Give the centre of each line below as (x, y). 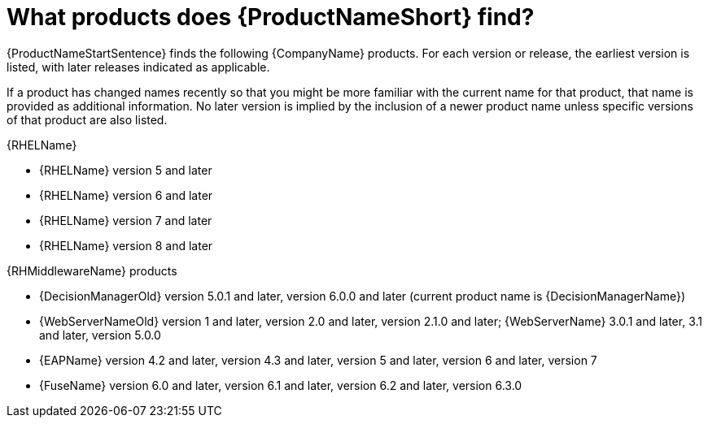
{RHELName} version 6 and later (126, 195)
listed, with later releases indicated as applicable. (138, 67)
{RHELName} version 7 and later (126, 220)
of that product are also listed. (87, 119)
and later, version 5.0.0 (100, 335)
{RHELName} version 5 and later (126, 170)
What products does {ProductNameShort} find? (271, 17)
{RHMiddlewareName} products (92, 270)
